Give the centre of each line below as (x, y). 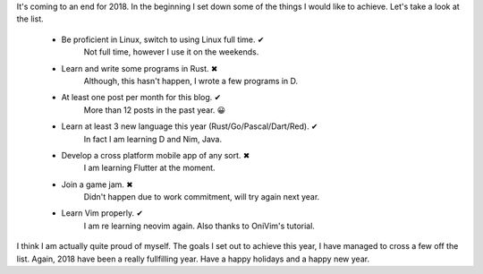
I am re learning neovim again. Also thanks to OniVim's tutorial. (199, 226)
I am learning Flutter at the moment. (149, 168)
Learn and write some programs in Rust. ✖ (140, 68)
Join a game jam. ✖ (97, 184)
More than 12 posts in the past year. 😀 (155, 110)
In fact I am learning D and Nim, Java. (153, 139)
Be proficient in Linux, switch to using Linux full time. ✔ (163, 39)
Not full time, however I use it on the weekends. (171, 52)
